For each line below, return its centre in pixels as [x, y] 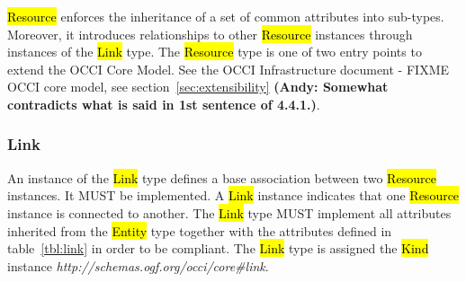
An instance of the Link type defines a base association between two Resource [222, 177]
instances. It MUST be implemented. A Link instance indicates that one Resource [233, 195]
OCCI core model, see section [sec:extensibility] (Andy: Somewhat [198, 87]
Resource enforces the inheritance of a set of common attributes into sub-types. [226, 16]
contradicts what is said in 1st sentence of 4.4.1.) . [164, 104]
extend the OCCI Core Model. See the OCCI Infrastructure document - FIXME [229, 69]
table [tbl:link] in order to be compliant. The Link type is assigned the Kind [218, 248]
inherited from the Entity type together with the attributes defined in [200, 230]
